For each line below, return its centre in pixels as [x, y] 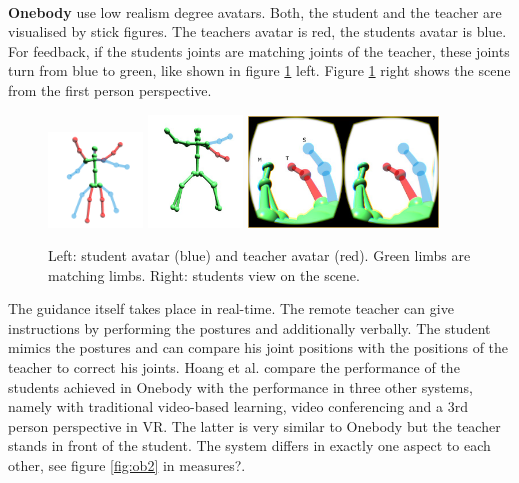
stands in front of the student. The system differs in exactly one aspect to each [249, 445]
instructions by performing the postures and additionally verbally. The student [249, 327]
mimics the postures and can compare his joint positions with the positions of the [258, 347]
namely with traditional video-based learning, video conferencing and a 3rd [238, 406]
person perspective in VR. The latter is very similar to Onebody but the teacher [254, 425]
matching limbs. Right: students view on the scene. [204, 274]
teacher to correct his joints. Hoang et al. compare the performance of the [234, 367]
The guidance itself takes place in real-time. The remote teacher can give [231, 308]
